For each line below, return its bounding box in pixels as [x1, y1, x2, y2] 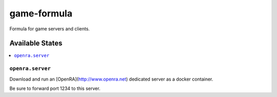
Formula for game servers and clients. [9, 26, 90, 32]
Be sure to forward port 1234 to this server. [9, 85, 101, 91]
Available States [9, 39, 63, 48]
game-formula [9, 8, 73, 19]
